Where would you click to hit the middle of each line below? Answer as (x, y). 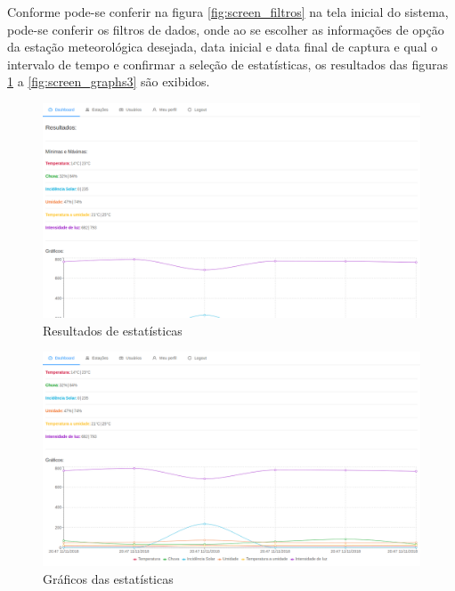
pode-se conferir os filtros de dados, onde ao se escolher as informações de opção (226, 29)
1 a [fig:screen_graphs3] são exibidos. (109, 81)
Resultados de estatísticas (113, 330)
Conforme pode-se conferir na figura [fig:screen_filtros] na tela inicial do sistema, (228, 12)
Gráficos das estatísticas (108, 578)
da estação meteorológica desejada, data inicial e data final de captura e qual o (223, 47)
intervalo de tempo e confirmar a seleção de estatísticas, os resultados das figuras (228, 64)
